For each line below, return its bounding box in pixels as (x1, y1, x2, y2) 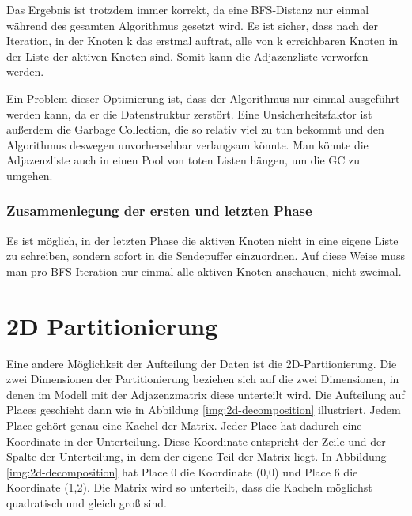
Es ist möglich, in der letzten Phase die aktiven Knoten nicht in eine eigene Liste (6, 232, 399, 248)
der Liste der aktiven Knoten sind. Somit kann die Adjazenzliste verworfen (6, 47, 369, 64)
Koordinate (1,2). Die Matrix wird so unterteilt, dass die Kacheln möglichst (6, 479, 372, 495)
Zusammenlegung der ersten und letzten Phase (6, 201, 312, 220)
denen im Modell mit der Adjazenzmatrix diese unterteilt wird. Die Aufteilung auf (6, 386, 405, 402)
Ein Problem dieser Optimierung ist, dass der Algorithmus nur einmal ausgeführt (6, 89, 400, 106)
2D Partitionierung (6, 309, 218, 341)
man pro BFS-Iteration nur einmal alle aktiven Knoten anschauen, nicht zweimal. (6, 262, 402, 279)
